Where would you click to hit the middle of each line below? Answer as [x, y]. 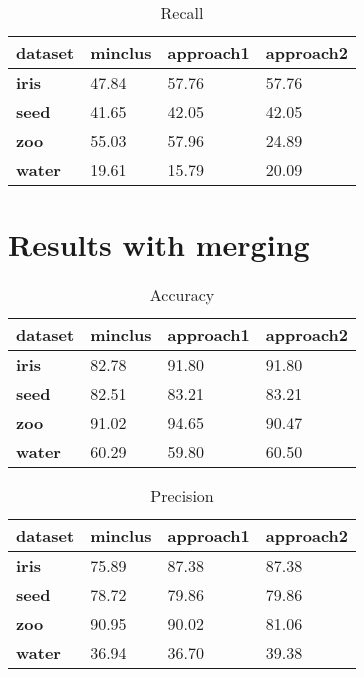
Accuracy [182, 295]
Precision [182, 496]
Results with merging [159, 244]
